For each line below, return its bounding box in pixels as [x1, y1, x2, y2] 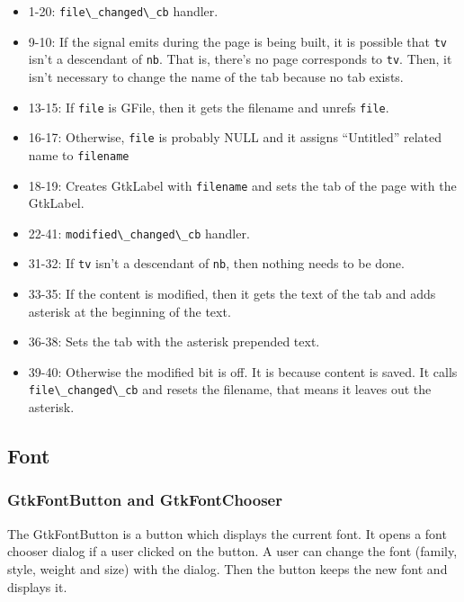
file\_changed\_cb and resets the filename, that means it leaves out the [28, 380, 432, 399]
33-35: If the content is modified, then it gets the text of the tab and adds [28, 284, 436, 303]
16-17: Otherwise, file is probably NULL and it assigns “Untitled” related [28, 128, 442, 147]
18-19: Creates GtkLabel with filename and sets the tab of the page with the [28, 175, 457, 194]
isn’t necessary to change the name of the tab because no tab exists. [28, 67, 404, 85]
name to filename [28, 145, 129, 164]
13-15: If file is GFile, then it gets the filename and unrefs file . [28, 97, 389, 116]
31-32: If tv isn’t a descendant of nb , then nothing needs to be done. [28, 254, 405, 273]
